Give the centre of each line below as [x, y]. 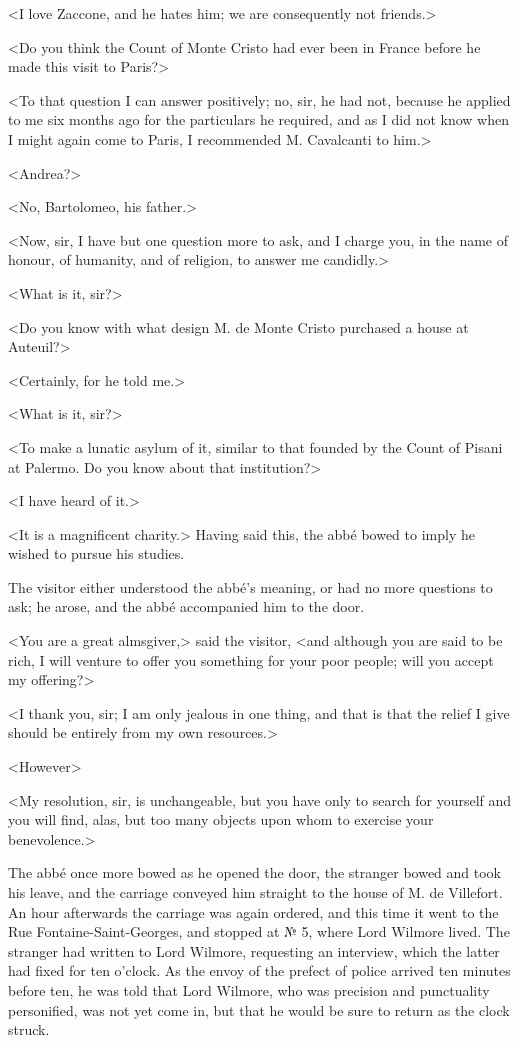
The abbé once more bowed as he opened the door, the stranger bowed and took [255, 872]
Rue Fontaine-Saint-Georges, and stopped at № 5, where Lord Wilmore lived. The [259, 931]
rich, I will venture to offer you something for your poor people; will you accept [251, 659]
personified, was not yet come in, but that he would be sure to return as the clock [259, 1009]
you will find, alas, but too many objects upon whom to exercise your [221, 819]
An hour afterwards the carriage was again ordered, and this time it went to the [253, 911]
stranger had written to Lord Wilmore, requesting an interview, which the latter [254, 950]
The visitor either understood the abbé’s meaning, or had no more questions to [250, 586]
